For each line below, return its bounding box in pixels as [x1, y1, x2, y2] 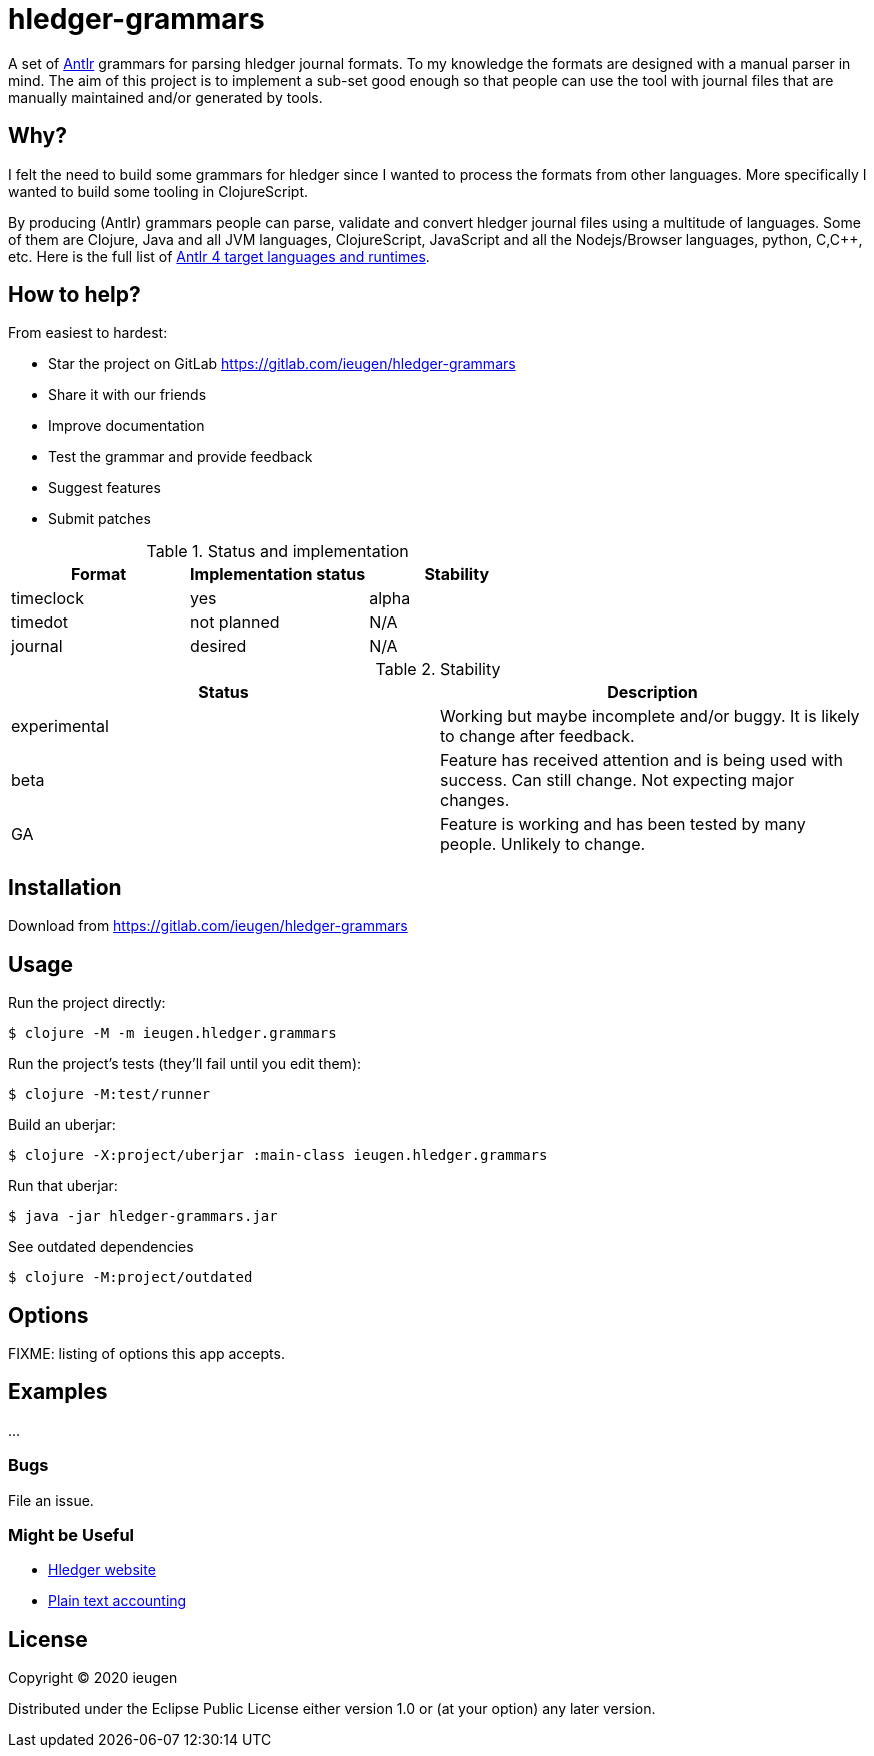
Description [607, 682, 698, 703]
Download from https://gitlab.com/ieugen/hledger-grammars [8, 917, 408, 935]
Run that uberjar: [8, 1177, 118, 1195]
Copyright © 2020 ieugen [8, 1669, 178, 1687]
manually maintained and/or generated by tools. [8, 88, 323, 106]
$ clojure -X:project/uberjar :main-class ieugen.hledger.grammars [8, 1147, 548, 1164]
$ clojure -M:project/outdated [8, 1269, 253, 1286]
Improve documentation [48, 417, 205, 435]
